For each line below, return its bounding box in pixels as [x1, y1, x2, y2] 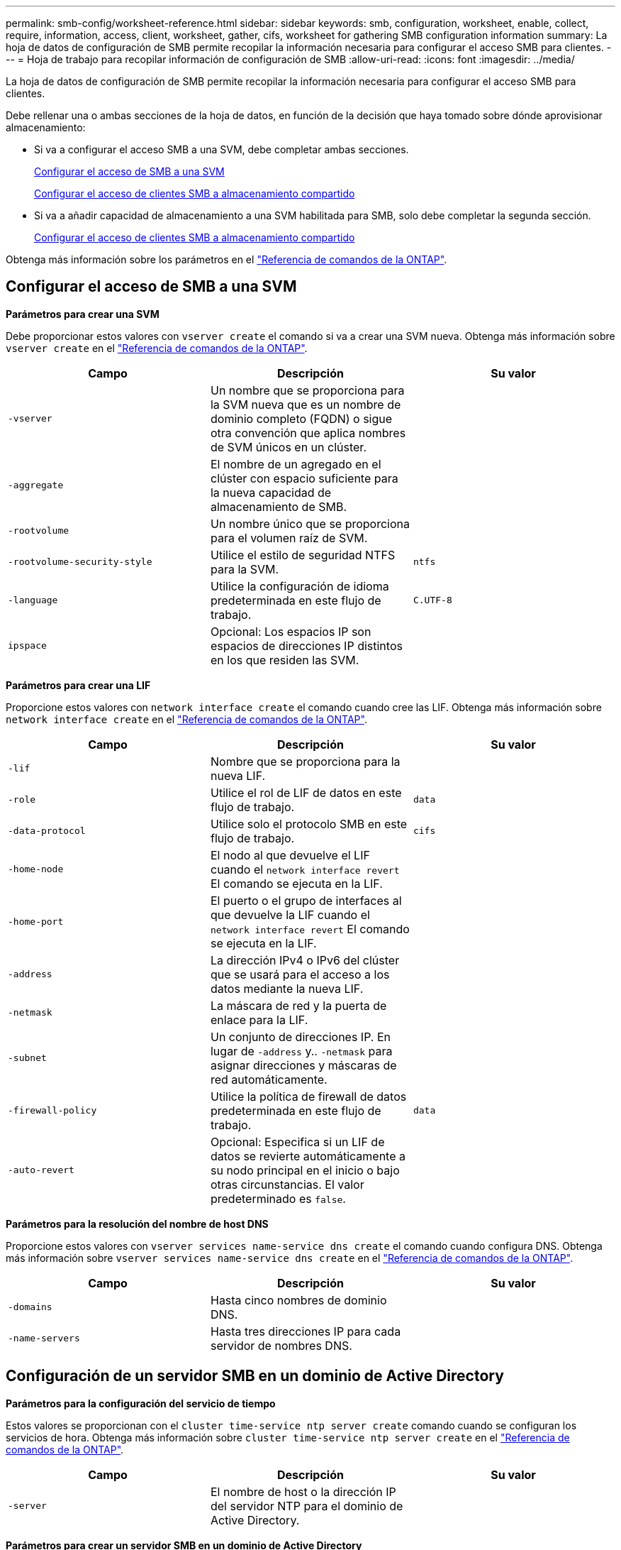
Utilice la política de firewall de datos [210, 1089, 407, 1104]
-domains [8, 1302, 52, 1313]
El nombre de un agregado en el [210, 456, 381, 471]
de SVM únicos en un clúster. [210, 439, 367, 454]
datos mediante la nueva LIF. [210, 981, 364, 996]
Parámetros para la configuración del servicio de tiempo [6, 1397, 276, 1409]
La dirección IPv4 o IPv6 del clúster [210, 952, 400, 967]
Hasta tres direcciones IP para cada [210, 1324, 401, 1339]
